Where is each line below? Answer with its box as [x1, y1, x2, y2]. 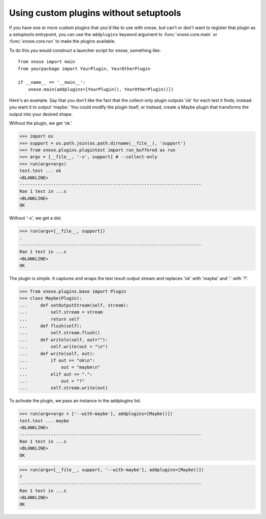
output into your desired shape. [9, 111, 73, 117]
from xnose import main [18, 59, 75, 65]
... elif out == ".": [19, 371, 93, 377]
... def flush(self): [19, 323, 82, 329]
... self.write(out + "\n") [19, 344, 108, 349]
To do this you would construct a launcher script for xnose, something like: [9, 47, 161, 53]
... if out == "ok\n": [19, 357, 96, 363]
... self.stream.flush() [19, 330, 100, 336]
